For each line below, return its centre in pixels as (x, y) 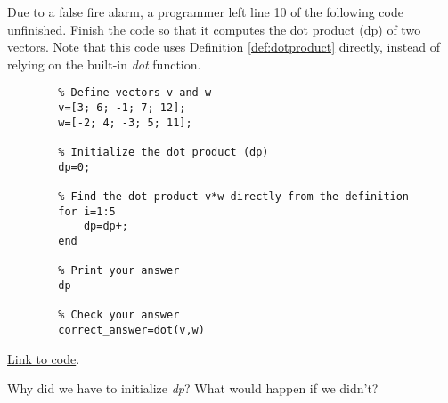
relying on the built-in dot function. (104, 64)
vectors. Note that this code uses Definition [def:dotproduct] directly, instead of (224, 47)
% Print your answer (119, 271)
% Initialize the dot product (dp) (163, 152)
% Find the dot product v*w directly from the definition (234, 196)
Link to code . (44, 358)
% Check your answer (119, 315)
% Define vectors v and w (135, 93)
